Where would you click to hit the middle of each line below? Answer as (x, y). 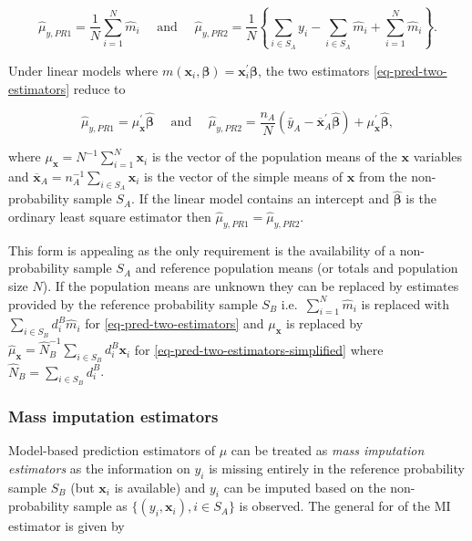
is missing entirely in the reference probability (337, 468)
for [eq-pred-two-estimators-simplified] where (259, 349)
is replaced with (405, 303)
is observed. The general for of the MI (345, 506)
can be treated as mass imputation (328, 450)
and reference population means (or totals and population (297, 268)
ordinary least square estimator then (110, 216)
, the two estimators (314, 70)
